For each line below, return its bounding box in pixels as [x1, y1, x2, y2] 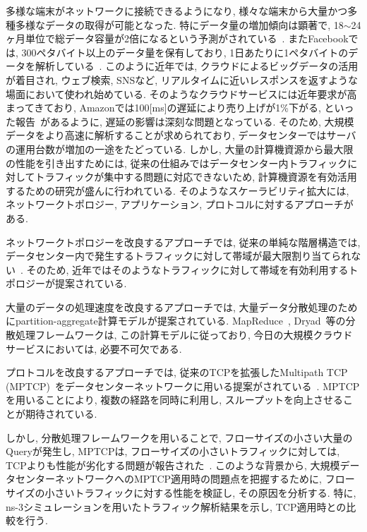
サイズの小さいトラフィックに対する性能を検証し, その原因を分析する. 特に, [6, 485, 356, 500]
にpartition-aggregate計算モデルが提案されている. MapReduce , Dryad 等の [6, 313, 346, 328]
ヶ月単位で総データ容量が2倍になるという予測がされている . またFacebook [6, 31, 349, 46]
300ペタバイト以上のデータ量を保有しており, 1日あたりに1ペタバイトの [21, 44, 349, 59]
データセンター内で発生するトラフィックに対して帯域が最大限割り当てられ [6, 248, 351, 263]
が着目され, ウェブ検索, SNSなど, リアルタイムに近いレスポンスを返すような [6, 72, 359, 87]
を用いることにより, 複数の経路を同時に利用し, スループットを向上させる [6, 392, 343, 407]
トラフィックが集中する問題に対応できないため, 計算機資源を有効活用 [35, 169, 357, 184]
